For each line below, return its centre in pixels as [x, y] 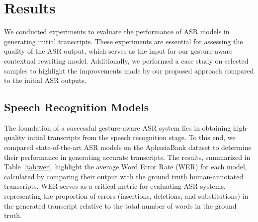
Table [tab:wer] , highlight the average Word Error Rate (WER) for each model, [126, 167]
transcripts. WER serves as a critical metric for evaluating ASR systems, [115, 186]
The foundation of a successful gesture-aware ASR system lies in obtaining [118, 127]
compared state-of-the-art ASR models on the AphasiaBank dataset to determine [128, 147]
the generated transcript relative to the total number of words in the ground [120, 205]
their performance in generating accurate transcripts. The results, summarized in [127, 157]
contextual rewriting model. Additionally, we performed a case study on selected [126, 60]
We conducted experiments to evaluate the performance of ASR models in [117, 32]
